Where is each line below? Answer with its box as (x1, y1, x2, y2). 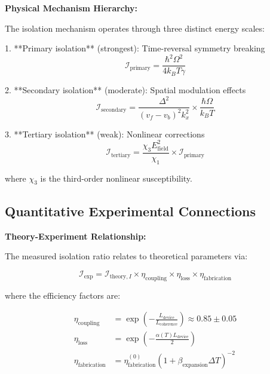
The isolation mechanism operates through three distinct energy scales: (5, 22, 265, 34)
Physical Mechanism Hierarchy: (5, 2, 138, 14)
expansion (182, 361, 208, 368)
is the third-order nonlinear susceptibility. (40, 171, 192, 184)
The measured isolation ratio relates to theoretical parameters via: (5, 250, 248, 262)
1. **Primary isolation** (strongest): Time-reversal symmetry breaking (5, 42, 265, 54)
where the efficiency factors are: (5, 289, 121, 301)
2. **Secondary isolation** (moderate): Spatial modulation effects (5, 84, 246, 96)
